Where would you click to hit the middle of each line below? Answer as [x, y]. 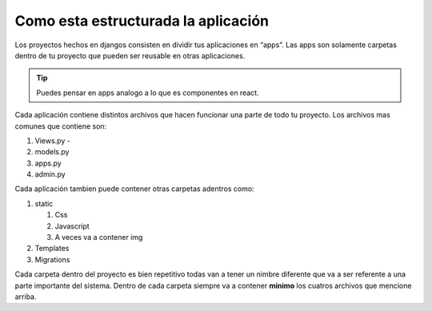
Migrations [52, 259]
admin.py [50, 174]
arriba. [26, 297]
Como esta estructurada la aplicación [142, 21]
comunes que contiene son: [61, 126]
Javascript [72, 226]
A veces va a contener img [99, 237]
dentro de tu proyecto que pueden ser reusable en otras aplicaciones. [130, 55]
